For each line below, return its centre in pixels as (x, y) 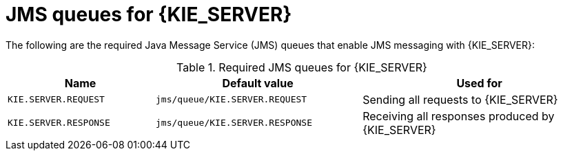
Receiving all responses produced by (459, 116)
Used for (479, 83)
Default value (258, 83)
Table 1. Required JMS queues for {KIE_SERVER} (302, 67)
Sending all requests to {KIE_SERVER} (460, 99)
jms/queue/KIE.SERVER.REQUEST (232, 100)
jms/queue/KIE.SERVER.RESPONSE (234, 123)
